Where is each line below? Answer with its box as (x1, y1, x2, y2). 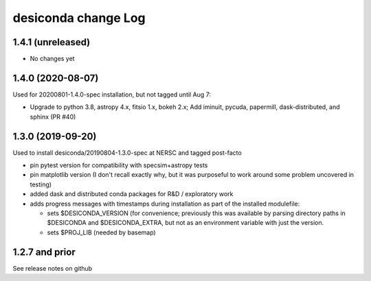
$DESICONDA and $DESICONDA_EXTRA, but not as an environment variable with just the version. (47, 219, 324, 227)
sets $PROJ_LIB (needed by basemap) (47, 228, 156, 236)
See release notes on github (12, 264, 93, 272)
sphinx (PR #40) (30, 112, 76, 121)
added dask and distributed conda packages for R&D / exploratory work (30, 190, 234, 198)
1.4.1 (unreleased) (12, 36, 91, 48)
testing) (30, 180, 52, 188)
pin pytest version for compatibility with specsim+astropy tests (30, 161, 208, 169)
